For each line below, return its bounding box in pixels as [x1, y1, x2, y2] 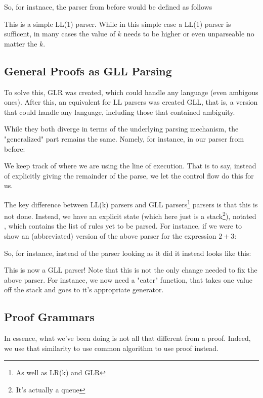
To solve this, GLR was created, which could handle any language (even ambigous [4, 86, 258, 97]
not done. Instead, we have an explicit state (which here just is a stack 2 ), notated [4, 209, 256, 221]
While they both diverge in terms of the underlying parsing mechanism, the [4, 123, 239, 134]
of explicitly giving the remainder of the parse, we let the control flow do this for [4, 170, 254, 181]
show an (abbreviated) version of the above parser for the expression [4, 231, 216, 241]
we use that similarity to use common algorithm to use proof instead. [4, 342, 218, 353]
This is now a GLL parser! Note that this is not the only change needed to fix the [4, 264, 257, 275]
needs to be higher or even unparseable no [123, 28, 254, 39]
